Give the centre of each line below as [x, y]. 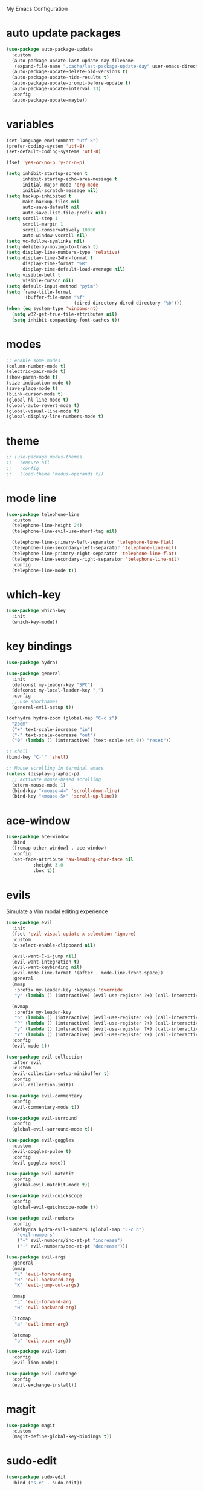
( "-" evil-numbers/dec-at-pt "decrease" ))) [73, 1246]
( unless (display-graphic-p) [43, 774]
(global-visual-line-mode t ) [43, 411]
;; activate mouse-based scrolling [56, 779]
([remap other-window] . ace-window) [59, 848]
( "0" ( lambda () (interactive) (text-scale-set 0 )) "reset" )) [92, 741]
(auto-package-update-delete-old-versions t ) [70, 72]
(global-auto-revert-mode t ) [43, 405]
